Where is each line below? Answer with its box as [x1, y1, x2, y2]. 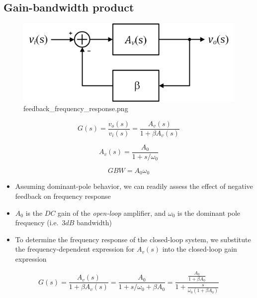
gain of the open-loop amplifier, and [58, 207, 166, 218]
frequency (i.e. [15, 217, 59, 228]
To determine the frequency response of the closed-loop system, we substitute [15, 234, 251, 244]
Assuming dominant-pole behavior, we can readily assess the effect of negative [15, 181, 253, 191]
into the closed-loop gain [162, 244, 237, 254]
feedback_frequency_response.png [23, 103, 128, 114]
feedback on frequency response [15, 191, 111, 201]
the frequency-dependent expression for [15, 244, 135, 254]
